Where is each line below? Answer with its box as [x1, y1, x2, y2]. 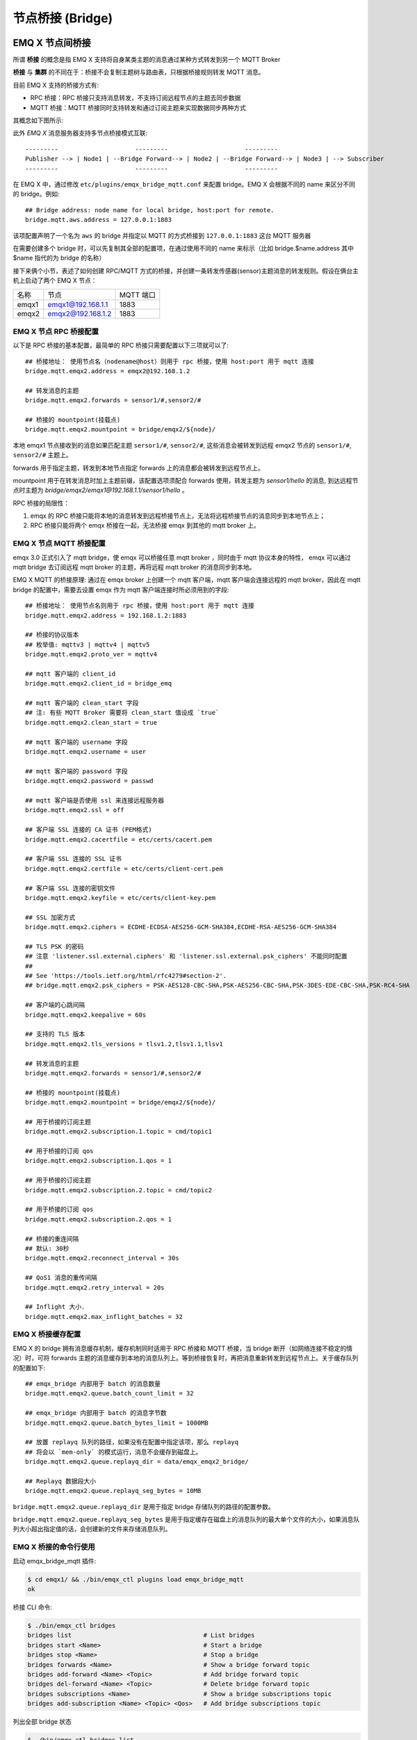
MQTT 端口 [119, 290, 156, 300]
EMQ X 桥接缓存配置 [13, 1329, 81, 1339]
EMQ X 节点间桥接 [13, 37, 92, 49]
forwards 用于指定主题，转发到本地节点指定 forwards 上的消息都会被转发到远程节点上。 [13, 464, 264, 472]
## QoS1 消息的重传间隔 [25, 1274, 97, 1282]
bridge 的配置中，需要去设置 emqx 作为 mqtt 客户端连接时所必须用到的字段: [13, 585, 229, 594]
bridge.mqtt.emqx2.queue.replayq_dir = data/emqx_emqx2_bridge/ [25, 1458, 250, 1466]
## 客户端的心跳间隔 [25, 1001, 85, 1009]
